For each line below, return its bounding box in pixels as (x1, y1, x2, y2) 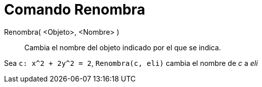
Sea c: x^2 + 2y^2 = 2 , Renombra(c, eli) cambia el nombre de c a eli (4, 58, 258, 67)
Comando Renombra (4, 1, 145, 18)
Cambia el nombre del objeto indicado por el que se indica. (24, 43, 221, 52)
